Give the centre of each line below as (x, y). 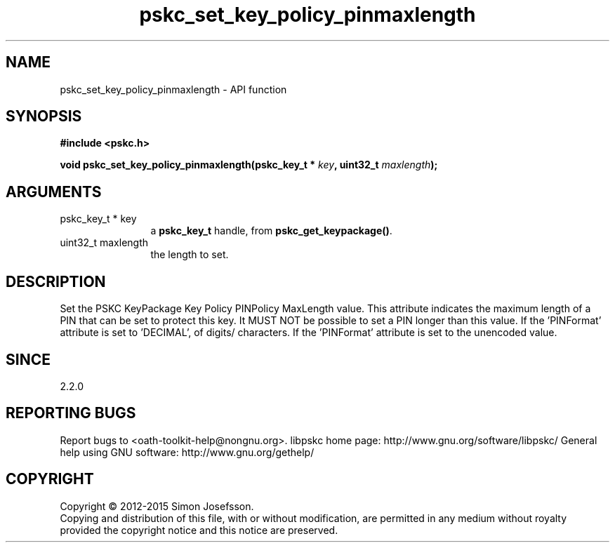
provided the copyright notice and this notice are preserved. (199, 530)
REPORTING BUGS (71, 413)
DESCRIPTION (56, 281)
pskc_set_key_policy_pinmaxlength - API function (173, 89)
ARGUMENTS (54, 192)
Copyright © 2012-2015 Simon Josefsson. (157, 506)
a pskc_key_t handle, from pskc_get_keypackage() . (271, 231)
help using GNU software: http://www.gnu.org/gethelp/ (187, 452)
